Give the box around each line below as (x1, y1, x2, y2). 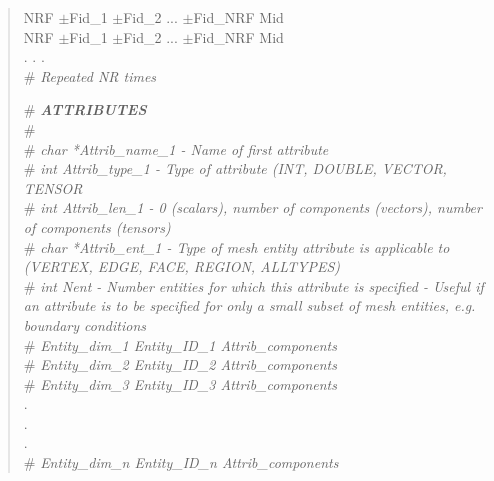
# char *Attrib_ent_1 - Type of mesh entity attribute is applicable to (23, 236, 450, 257)
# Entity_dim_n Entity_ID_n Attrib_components (23, 452, 339, 473)
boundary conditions (23, 314, 146, 335)
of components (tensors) (23, 216, 171, 237)
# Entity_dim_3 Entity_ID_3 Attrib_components (23, 373, 337, 394)
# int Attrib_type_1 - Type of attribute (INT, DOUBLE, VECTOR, (23, 158, 447, 179)
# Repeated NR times (23, 65, 157, 86)
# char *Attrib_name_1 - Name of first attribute (23, 138, 329, 159)
